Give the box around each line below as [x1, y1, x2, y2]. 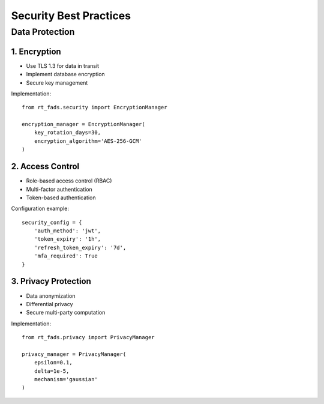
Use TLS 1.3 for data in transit [26, 62, 99, 69]
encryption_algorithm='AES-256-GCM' [34, 137, 142, 144]
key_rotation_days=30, [34, 129, 101, 136]
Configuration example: [11, 205, 69, 213]
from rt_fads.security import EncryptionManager [22, 104, 167, 111]
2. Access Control [11, 161, 80, 172]
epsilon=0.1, [34, 359, 73, 366]
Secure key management [26, 79, 88, 86]
